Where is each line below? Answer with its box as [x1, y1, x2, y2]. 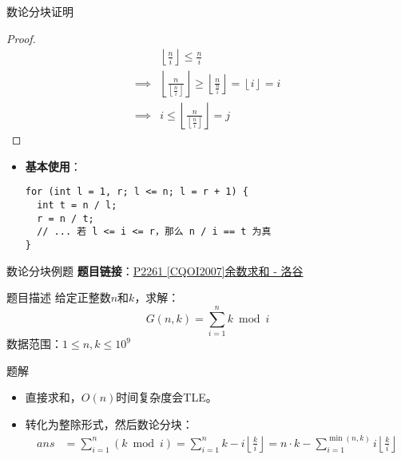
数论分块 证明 [6, 3, 73, 19]
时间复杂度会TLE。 [116, 389, 217, 406]
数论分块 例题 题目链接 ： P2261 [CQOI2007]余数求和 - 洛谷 [6, 262, 304, 279]
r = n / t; [37, 212, 94, 224]
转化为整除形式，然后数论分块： [25, 415, 193, 432]
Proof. [6, 30, 36, 46]
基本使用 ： [25, 157, 81, 174]
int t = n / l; [37, 200, 117, 212]
